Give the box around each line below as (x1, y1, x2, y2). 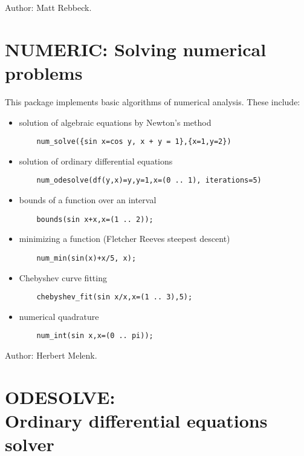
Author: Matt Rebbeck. (5, 1, 92, 13)
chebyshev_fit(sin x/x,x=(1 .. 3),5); (36, 293, 193, 302)
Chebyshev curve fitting (19, 271, 107, 284)
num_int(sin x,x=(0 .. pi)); (36, 331, 154, 340)
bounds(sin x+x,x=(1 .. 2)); (36, 215, 154, 224)
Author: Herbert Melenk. (5, 349, 97, 361)
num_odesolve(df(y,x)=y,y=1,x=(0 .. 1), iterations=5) (36, 176, 262, 185)
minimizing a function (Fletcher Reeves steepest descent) (19, 232, 230, 245)
